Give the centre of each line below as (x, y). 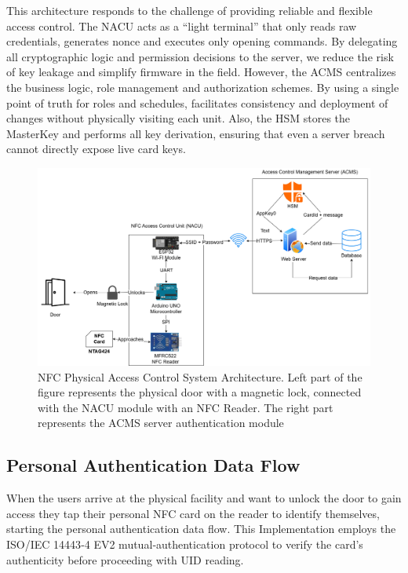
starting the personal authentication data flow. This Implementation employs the (201, 529)
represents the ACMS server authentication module (161, 423)
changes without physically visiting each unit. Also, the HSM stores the (178, 118)
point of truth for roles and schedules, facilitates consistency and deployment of (197, 102)
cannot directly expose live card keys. (96, 149)
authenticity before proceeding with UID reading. (125, 559)
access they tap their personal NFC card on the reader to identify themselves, (193, 513)
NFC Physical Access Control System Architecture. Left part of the (200, 376)
